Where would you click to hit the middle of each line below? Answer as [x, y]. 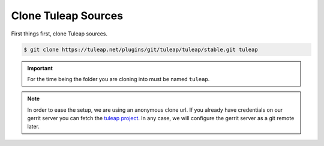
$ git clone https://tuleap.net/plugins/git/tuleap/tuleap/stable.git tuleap [141, 49]
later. [34, 127]
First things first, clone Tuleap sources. [59, 34]
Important [40, 68]
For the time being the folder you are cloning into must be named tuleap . [118, 79]
